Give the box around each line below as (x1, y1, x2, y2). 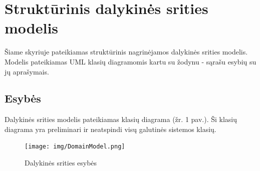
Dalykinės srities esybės (25, 157, 97, 168)
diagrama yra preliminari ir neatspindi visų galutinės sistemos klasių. (5, 123, 216, 134)
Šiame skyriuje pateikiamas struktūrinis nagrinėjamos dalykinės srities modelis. (5, 46, 248, 57)
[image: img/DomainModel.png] (25, 143, 125, 150)
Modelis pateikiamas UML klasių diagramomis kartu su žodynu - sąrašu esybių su (5, 56, 256, 66)
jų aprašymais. (5, 66, 49, 76)
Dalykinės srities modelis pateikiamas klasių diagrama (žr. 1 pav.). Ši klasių (5, 114, 237, 124)
